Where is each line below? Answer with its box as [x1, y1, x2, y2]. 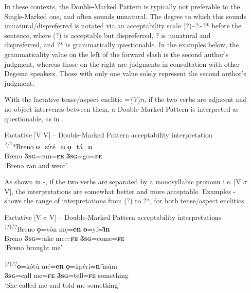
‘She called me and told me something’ [4, 279, 120, 290]
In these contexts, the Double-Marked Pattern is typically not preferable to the [4, 1, 240, 11]
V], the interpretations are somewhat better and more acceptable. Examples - [4, 186, 236, 196]
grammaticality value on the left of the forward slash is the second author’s [4, 49, 229, 59]
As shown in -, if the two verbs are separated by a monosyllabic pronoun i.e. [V [4, 176, 241, 187]
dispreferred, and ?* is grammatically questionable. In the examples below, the [4, 39, 239, 50]
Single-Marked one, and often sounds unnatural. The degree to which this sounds [4, 11, 247, 21]
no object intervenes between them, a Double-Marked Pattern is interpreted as [4, 103, 239, 114]
